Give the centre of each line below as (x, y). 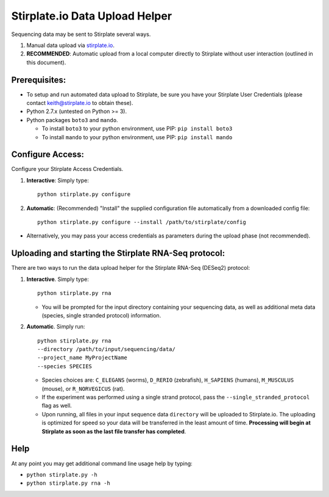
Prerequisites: (39, 80)
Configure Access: (48, 155)
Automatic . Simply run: (56, 327)
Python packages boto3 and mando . (72, 120)
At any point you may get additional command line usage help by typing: (102, 463)
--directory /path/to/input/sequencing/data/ (107, 349)
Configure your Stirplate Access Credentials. (67, 169)
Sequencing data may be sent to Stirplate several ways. (81, 34)
